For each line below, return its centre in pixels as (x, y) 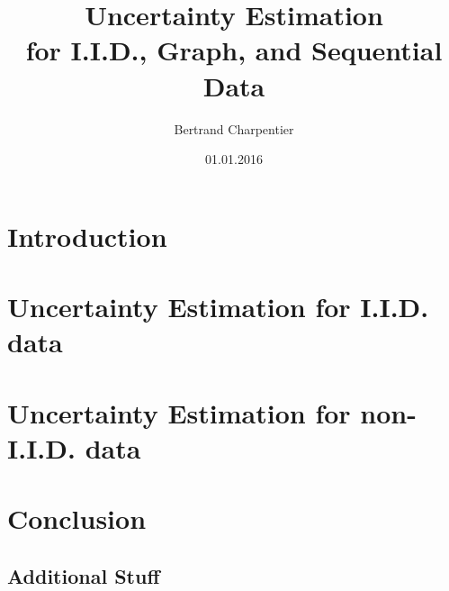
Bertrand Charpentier (234, 128)
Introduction (87, 236)
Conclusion (77, 518)
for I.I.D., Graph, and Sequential (234, 50)
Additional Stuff (84, 575)
